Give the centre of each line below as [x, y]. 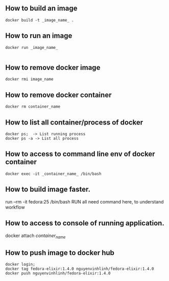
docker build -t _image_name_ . [40, 20]
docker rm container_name [33, 107]
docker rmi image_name [29, 79]
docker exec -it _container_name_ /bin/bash [53, 174]
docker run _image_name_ [32, 47]
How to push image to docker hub [60, 253]
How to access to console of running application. [85, 223]
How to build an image [41, 8]
